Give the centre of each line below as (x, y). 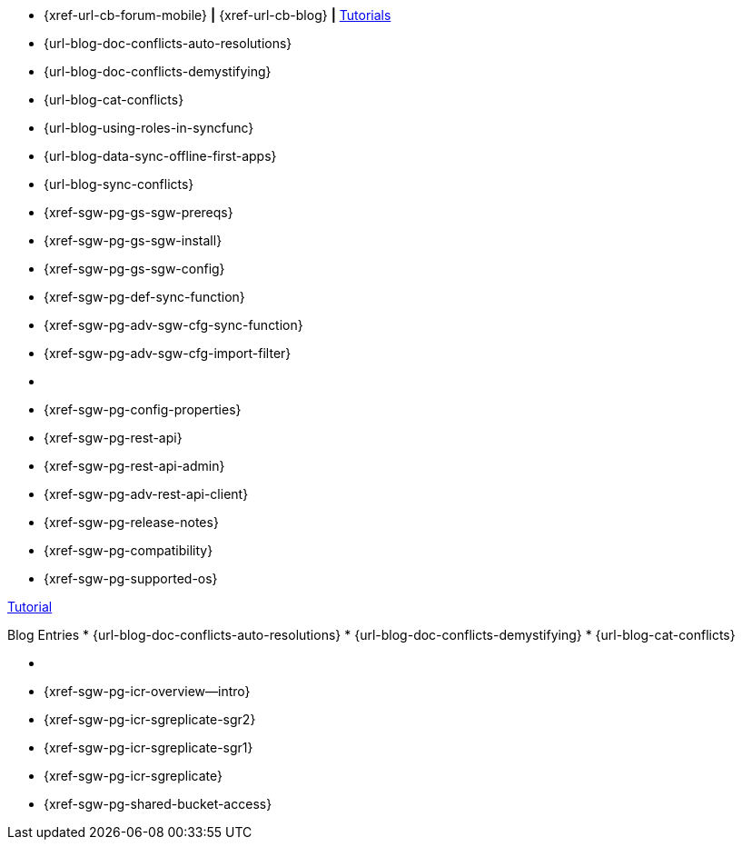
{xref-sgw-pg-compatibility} (129, 550)
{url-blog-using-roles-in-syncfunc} (149, 128)
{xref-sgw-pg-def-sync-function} (144, 297)
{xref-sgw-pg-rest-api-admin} (134, 466)
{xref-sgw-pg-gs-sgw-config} (134, 269)
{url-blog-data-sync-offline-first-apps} (160, 156)
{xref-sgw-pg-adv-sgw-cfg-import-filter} (168, 353)
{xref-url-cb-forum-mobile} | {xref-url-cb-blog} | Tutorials (218, 15)
